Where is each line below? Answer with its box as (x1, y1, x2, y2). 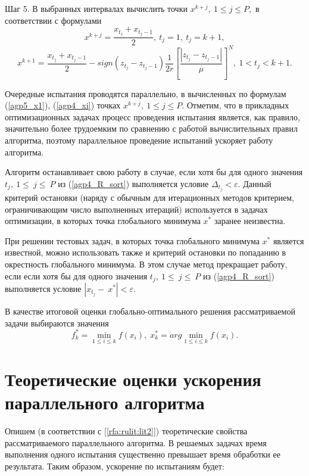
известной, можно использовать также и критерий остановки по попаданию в (5, 246, 286, 259)
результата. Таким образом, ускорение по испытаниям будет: (5, 459, 224, 472)
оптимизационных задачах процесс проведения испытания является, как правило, (5, 110, 300, 123)
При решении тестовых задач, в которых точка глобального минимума (5, 234, 260, 247)
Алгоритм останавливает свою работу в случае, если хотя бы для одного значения (5, 166, 303, 178)
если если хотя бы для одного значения (5, 269, 148, 282)
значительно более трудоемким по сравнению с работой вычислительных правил (5, 122, 298, 135)
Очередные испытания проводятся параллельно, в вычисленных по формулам (5, 87, 286, 99)
